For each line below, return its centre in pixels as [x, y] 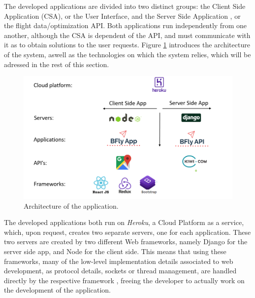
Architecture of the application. [71, 205]
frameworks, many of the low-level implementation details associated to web [119, 261]
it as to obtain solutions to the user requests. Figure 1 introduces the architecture [127, 45]
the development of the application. [58, 290]
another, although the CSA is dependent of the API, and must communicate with [127, 35]
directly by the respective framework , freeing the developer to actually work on [124, 280]
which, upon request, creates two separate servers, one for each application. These [127, 232]
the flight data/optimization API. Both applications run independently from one [125, 25]
